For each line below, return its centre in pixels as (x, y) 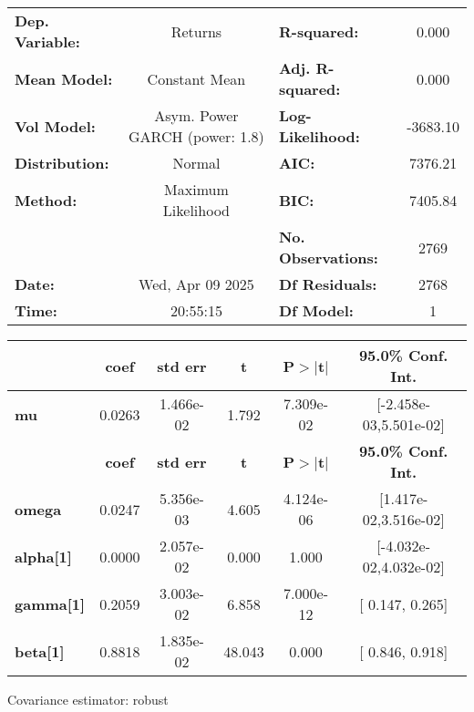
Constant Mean (196, 78)
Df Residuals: (328, 284)
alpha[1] (43, 556)
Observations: (328, 258)
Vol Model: (55, 126)
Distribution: (62, 163)
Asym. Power (196, 115)
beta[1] (40, 651)
